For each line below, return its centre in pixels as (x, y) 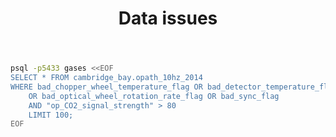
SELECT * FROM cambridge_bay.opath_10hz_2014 (106, 78)
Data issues (168, 18)
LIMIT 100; (51, 115)
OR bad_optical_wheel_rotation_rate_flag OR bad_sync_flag (154, 96)
